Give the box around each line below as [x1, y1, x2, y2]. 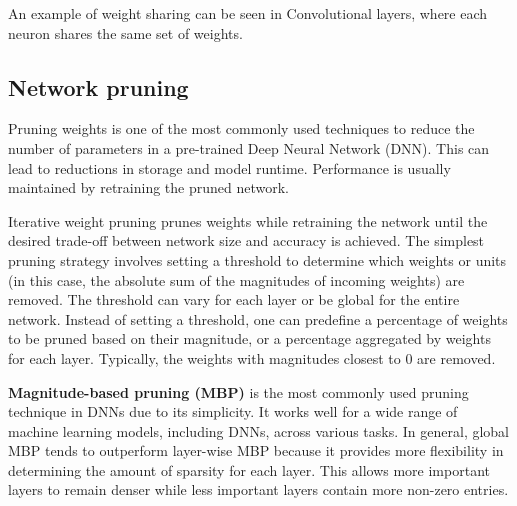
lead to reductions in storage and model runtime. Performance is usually [8, 157, 451, 178]
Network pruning [8, 71, 189, 102]
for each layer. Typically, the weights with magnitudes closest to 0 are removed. [8, 347, 496, 368]
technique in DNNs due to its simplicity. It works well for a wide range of [8, 401, 458, 422]
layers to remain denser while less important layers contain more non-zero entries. [8, 479, 509, 500]
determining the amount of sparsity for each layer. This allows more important [8, 459, 490, 480]
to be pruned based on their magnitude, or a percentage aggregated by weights [8, 328, 491, 349]
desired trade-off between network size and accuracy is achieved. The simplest [8, 230, 485, 251]
